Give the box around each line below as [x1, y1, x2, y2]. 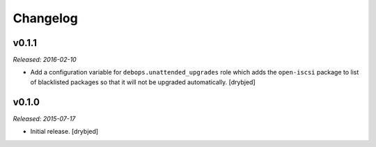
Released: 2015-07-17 [13, 114, 76, 123]
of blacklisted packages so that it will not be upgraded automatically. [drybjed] [30, 77, 256, 86]
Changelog [13, 10, 78, 26]
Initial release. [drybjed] [30, 127, 99, 136]
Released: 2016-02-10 [13, 56, 77, 64]
